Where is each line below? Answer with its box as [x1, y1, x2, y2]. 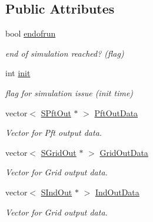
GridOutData [99, 146, 148, 158]
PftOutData [94, 106, 138, 119]
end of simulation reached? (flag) [5, 47, 124, 59]
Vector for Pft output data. [5, 126, 102, 139]
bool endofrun [5, 27, 56, 40]
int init [5, 67, 31, 79]
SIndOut [41, 185, 72, 198]
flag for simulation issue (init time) [5, 86, 134, 99]
